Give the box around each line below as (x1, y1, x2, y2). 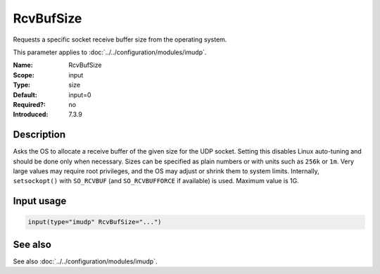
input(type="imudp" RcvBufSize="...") (27, 218, 162, 226)
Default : (13, 90, 38, 99)
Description (13, 129, 66, 141)
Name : (13, 61, 33, 70)
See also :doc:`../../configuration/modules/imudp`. (13, 257, 158, 266)
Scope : (13, 70, 34, 79)
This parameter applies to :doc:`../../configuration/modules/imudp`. (13, 48, 207, 56)
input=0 (68, 90, 91, 99)
